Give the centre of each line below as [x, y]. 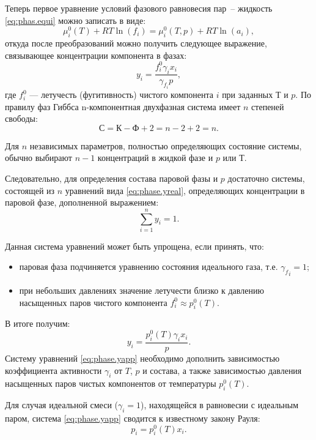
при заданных [248, 95]
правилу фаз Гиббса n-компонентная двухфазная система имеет [123, 106]
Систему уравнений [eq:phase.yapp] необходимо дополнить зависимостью [142, 358]
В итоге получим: [38, 323]
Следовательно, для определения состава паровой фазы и [112, 178]
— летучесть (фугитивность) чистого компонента [121, 95]
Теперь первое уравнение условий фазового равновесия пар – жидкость [139, 8]
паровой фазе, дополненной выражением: [82, 202]
